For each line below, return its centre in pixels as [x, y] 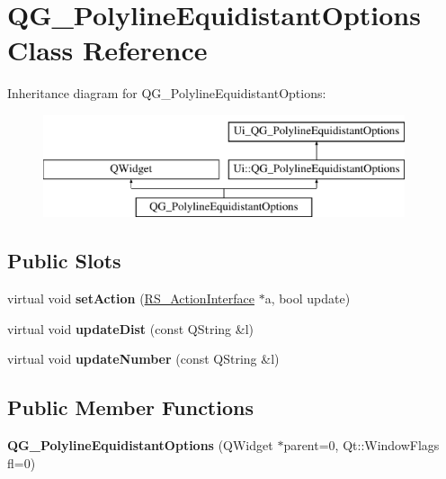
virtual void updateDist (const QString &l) [131, 328]
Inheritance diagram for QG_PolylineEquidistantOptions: [167, 93]
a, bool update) [308, 298]
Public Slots [64, 261]
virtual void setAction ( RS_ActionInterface [131, 298]
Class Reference [107, 50]
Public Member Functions [130, 407]
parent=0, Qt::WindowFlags [361, 445]
